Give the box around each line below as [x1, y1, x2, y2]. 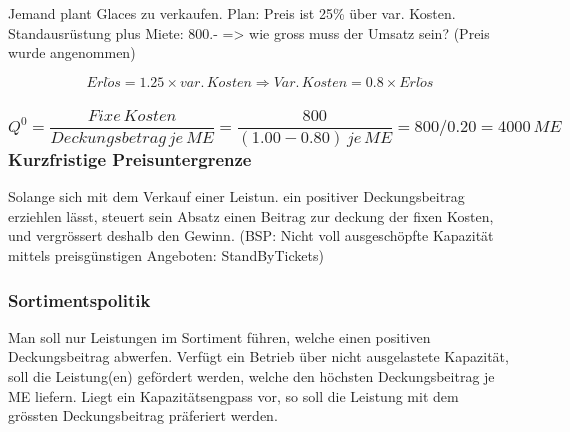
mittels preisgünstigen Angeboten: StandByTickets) [8, 245, 324, 266]
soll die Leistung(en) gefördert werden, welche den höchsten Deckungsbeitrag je [8, 366, 495, 387]
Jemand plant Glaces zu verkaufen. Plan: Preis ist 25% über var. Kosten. [8, 3, 456, 23]
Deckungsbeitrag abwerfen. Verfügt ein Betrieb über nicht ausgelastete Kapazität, [8, 346, 509, 367]
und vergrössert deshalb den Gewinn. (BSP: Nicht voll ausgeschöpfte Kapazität [8, 225, 494, 246]
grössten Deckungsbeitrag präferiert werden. [8, 405, 278, 426]
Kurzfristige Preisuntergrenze [8, 146, 252, 171]
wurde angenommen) [8, 42, 136, 63]
